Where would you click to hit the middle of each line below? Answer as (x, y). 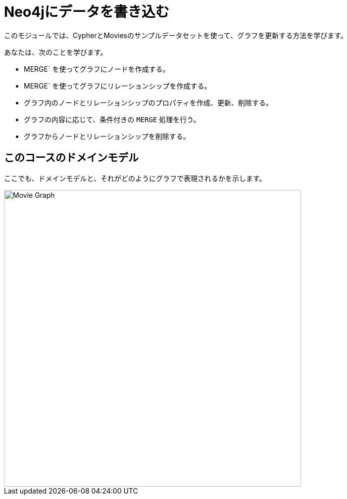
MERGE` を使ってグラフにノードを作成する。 (97, 69)
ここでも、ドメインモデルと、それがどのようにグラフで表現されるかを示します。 (135, 178)
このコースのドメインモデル (71, 158)
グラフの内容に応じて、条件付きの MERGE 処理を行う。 (112, 119)
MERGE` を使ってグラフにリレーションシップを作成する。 (118, 86)
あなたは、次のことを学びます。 (56, 52)
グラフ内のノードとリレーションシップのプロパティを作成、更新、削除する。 (148, 102)
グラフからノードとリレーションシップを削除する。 (107, 136)
